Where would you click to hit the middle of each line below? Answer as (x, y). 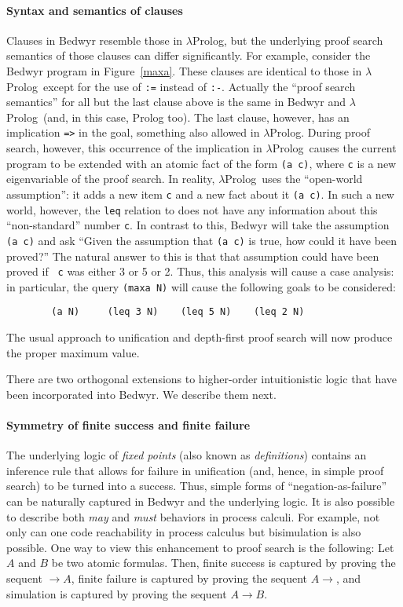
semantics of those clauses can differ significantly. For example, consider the (189, 55)
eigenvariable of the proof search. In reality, (111, 179)
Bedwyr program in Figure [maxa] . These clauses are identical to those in (184, 70)
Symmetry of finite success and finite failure (128, 425)
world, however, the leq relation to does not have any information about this (192, 209)
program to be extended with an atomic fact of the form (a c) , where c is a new (201, 163)
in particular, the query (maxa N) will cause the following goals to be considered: (201, 286)
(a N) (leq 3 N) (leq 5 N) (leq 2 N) (178, 312)
